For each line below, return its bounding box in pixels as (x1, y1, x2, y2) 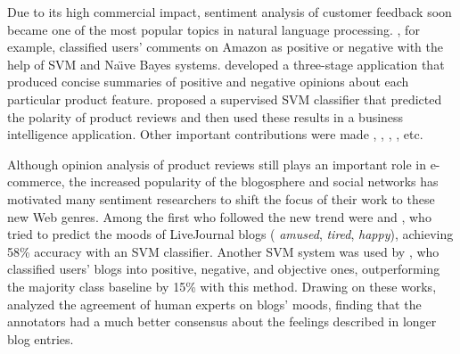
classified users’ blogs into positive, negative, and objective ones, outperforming (7, 259, 440, 278)
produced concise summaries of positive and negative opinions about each (7, 72, 409, 91)
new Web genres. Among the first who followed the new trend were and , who (7, 207, 431, 226)
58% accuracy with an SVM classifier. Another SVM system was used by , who (7, 242, 439, 260)
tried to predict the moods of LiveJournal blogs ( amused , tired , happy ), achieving (7, 225, 454, 243)
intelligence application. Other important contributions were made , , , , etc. (7, 125, 423, 144)
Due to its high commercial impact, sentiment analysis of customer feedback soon (7, 3, 452, 21)
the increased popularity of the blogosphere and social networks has (69, 172, 439, 191)
